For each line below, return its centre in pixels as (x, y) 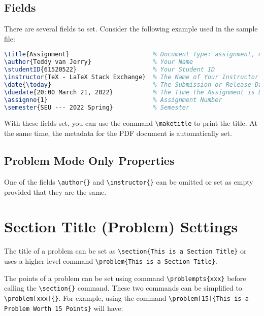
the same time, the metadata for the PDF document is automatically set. (118, 133)
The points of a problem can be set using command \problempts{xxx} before (125, 278)
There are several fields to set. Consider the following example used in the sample (131, 29)
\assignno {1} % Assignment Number (113, 100)
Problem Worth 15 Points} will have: (64, 308)
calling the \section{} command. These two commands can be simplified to (123, 288)
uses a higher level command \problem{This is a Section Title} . (111, 260)
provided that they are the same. (55, 191)
